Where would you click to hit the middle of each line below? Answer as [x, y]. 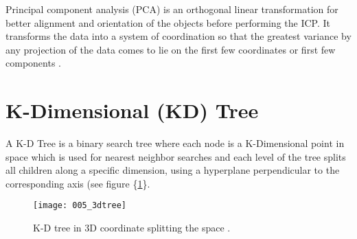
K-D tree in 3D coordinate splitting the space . [132, 228]
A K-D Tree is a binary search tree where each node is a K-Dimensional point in [175, 143]
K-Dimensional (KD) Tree [132, 110]
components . [33, 63]
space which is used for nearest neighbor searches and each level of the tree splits [176, 156]
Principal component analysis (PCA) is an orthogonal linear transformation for [172, 9]
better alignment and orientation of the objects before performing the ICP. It [168, 22]
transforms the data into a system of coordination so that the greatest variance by [178, 36]
